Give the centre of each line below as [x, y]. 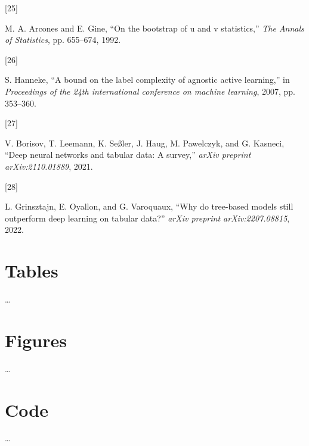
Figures [36, 340]
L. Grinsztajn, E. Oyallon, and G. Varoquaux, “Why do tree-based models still [149, 206]
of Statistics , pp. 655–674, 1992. [63, 40]
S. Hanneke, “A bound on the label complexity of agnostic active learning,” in [147, 79]
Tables [32, 271]
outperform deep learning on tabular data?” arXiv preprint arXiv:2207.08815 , [147, 218]
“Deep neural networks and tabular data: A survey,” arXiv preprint [128, 155]
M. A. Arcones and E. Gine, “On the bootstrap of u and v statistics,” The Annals [154, 28]
